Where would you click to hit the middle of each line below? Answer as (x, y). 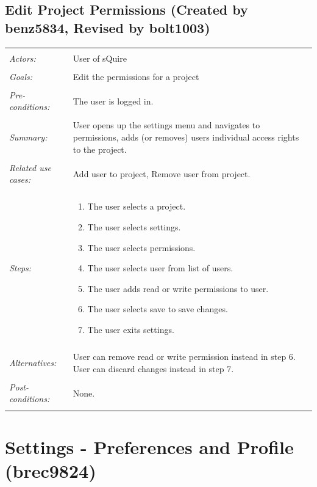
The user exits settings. (131, 329)
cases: (20, 179)
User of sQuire (100, 58)
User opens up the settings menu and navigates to (166, 125)
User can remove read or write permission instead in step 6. (184, 357)
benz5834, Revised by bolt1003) (108, 27)
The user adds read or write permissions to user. (178, 288)
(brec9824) (51, 471)
